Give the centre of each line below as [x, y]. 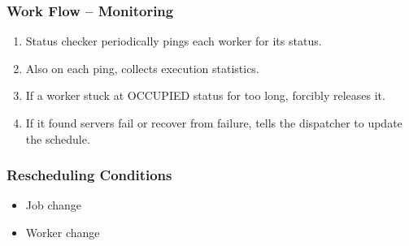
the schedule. [58, 138]
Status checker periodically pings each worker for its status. [174, 41]
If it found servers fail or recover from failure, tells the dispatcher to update [214, 123]
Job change [54, 205]
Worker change [63, 232]
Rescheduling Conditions [89, 175]
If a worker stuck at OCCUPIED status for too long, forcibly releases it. [205, 95]
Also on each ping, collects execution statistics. [142, 68]
